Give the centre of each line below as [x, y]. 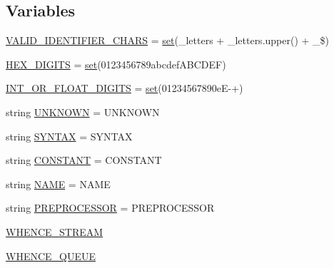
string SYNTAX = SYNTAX [69, 136]
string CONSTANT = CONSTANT [84, 160]
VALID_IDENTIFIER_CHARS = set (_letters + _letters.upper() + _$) [168, 40]
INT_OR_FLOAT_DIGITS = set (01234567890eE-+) [125, 88]
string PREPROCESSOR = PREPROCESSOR [110, 208]
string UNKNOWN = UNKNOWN [83, 112]
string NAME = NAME [58, 184]
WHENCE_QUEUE [51, 256]
